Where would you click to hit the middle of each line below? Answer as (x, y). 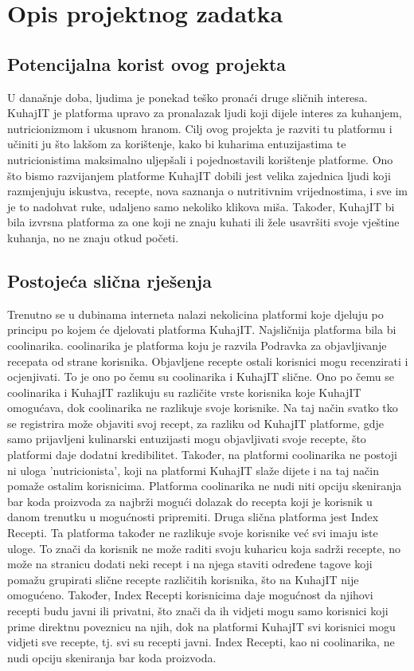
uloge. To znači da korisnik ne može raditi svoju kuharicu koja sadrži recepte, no (204, 548)
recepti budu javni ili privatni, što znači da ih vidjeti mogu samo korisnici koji (198, 610)
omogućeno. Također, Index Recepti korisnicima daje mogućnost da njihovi (190, 595)
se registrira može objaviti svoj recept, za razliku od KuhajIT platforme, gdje (195, 423)
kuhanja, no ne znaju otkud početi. (93, 237)
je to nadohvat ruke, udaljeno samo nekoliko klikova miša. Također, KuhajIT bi (201, 206)
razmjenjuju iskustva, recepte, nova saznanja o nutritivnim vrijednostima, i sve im (208, 191)
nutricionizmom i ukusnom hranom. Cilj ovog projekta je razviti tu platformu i (200, 128)
